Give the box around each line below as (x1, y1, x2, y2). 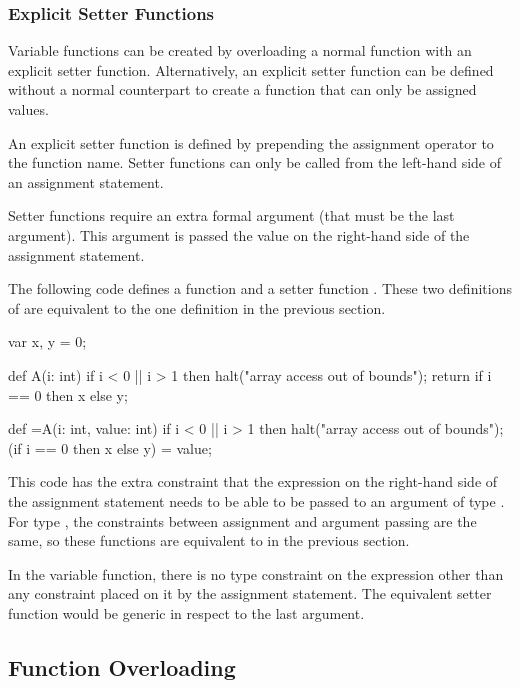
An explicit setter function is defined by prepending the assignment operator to (8, 132, 494, 153)
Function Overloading (8, 651, 236, 682)
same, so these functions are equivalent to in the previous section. (8, 530, 410, 551)
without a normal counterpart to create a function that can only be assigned (8, 79, 477, 100)
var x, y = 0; (8, 331, 87, 352)
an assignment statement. (8, 171, 164, 192)
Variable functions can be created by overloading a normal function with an (8, 40, 472, 61)
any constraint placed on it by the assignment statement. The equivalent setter (8, 583, 492, 604)
